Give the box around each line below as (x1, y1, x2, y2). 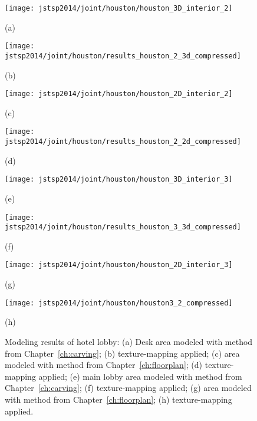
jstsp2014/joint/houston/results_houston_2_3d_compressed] (5, 51, 241, 60)
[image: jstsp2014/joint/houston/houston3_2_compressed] (5, 298, 233, 307)
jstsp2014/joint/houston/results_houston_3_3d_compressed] (5, 223, 241, 232)
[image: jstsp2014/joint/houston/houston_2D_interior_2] (5, 90, 233, 98)
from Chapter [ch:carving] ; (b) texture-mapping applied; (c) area (5, 347, 240, 359)
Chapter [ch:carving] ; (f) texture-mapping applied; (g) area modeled (5, 381, 252, 394)
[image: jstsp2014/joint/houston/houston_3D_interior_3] (5, 175, 233, 184)
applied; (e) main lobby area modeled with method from (38, 370, 242, 382)
